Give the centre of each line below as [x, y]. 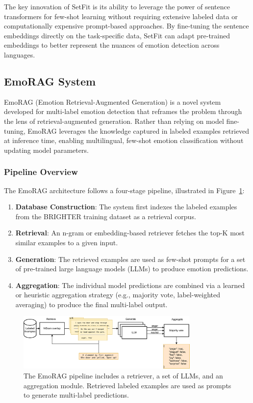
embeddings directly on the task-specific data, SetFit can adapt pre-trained [117, 35]
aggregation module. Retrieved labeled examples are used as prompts [127, 385]
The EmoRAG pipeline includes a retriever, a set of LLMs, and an [123, 376]
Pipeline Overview [41, 172]
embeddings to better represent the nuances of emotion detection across [112, 45]
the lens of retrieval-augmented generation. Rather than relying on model [114, 121]
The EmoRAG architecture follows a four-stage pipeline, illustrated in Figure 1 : [124, 190]
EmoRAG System [50, 81]
